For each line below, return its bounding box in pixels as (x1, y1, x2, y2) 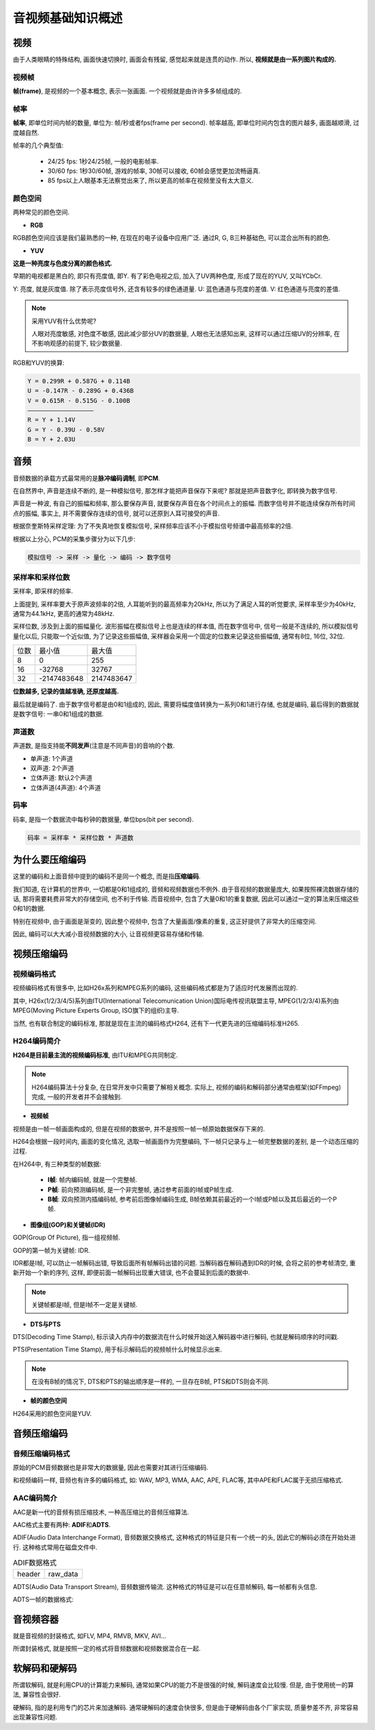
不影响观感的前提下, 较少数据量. (31, 339, 123, 347)
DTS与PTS (30, 1320, 61, 1328)
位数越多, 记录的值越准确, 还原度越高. (12, 688, 119, 696)
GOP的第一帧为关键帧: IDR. (12, 1246, 90, 1254)
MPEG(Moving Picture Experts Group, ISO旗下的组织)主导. (12, 1006, 180, 1015)
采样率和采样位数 (12, 572, 70, 582)
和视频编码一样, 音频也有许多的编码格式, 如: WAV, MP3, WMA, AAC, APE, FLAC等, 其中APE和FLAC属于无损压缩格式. (12, 1476, 344, 1484)
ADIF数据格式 (12, 1558, 57, 1567)
